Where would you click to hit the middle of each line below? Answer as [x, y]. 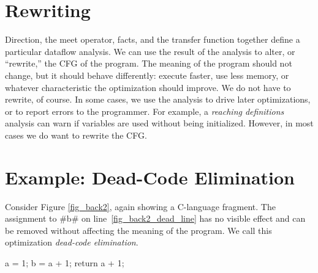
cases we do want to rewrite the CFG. [76, 135]
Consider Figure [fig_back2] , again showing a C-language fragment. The [140, 206]
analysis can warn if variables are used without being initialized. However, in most [159, 123]
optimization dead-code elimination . [72, 242]
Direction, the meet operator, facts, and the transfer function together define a [153, 39]
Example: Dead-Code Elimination [150, 177]
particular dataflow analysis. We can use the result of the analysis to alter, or [150, 51]
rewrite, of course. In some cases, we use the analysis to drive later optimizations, [158, 99]
